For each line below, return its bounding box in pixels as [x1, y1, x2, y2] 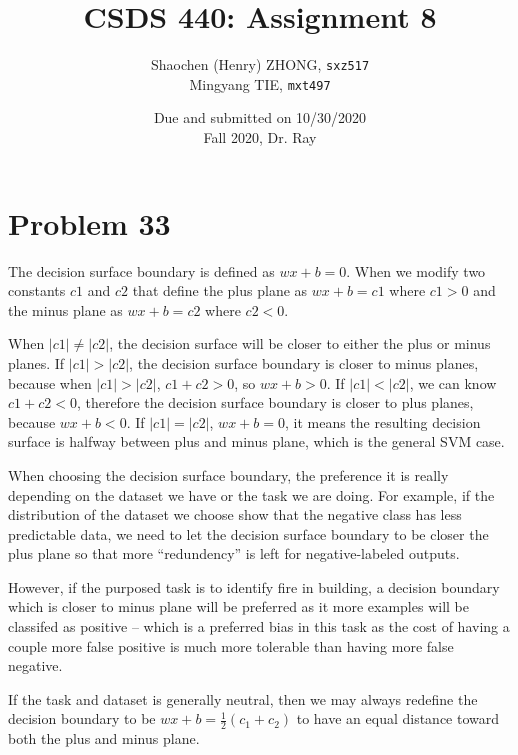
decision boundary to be [8, 708, 156, 729]
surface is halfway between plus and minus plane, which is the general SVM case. [8, 431, 505, 452]
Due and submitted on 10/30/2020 [153, 107, 367, 128]
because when [8, 372, 92, 393]
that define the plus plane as [132, 280, 308, 301]
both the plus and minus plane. [8, 728, 200, 749]
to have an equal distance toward [296, 708, 500, 729]
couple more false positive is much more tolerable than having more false [8, 635, 454, 656]
